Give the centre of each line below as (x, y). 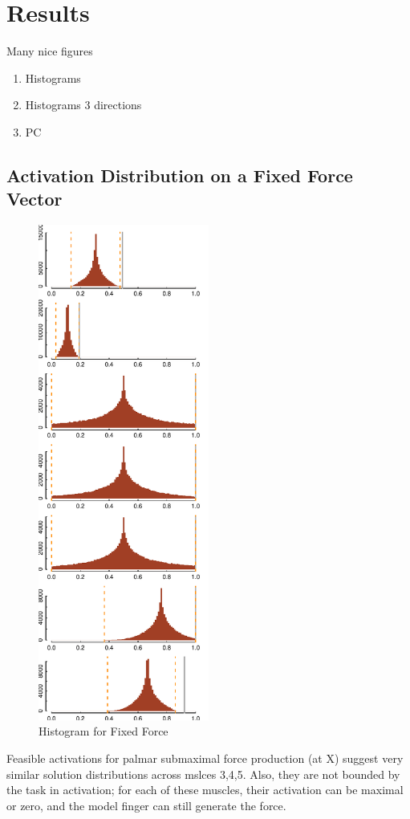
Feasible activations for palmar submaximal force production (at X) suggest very (205, 758)
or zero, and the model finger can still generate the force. (146, 805)
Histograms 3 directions (83, 105)
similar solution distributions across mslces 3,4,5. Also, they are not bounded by (203, 774)
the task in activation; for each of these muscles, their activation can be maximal (205, 790)
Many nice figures (50, 51)
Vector (35, 199)
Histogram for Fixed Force (104, 731)
